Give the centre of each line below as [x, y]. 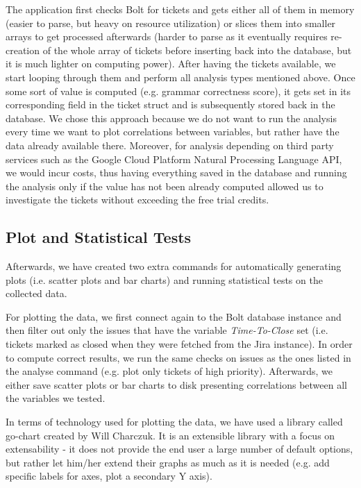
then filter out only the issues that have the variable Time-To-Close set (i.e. [167, 330]
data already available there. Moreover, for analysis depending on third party [170, 145]
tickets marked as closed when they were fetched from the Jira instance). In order [179, 344]
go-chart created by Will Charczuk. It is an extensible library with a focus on [170, 435]
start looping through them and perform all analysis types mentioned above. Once [180, 77]
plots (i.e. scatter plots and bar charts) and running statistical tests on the [164, 279]
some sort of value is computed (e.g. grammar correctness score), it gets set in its [178, 91]
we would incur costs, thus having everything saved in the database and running [176, 173]
